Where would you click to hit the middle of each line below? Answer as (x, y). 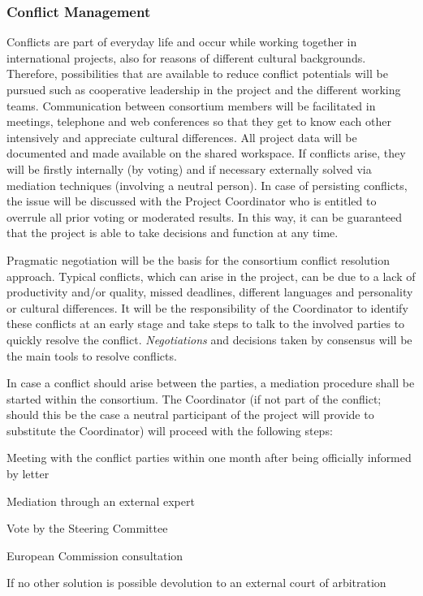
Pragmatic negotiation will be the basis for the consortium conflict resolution (199, 259)
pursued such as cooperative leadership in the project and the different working (204, 89)
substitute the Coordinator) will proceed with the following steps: (170, 430)
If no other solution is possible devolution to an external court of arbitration (196, 583)
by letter (28, 474)
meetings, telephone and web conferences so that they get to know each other (199, 121)
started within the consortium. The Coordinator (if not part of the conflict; (194, 398)
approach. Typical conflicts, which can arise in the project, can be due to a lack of (211, 276)
